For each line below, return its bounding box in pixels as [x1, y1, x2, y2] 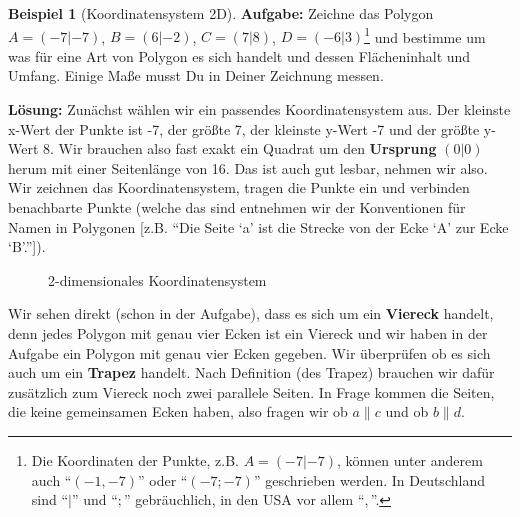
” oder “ [137, 469, 188, 490]
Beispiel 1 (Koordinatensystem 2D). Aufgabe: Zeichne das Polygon [8, 3, 434, 23]
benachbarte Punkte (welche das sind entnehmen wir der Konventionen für [8, 197, 466, 217]
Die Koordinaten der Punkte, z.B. [31, 449, 239, 470]
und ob [385, 401, 429, 422]
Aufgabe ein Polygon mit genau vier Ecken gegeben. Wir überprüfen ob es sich [8, 342, 491, 363]
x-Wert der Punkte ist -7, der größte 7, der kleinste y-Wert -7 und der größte [8, 118, 480, 139]
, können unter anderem [337, 449, 483, 470]
